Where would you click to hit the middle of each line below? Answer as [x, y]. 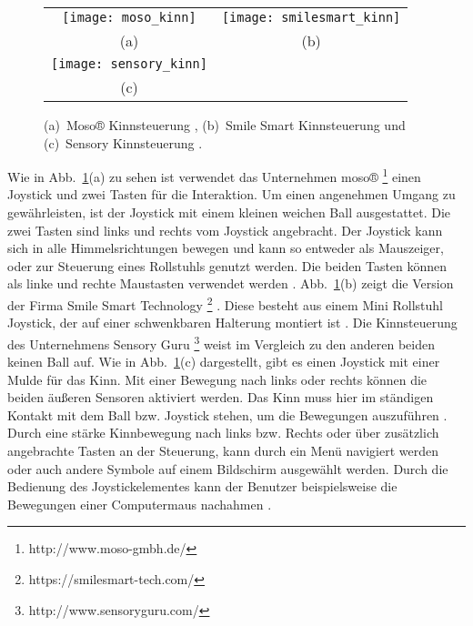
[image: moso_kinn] [129, 17]
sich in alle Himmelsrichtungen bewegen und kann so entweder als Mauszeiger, [226, 248]
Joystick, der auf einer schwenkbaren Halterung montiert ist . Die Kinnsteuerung [232, 323]
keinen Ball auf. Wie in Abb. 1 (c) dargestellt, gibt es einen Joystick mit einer [224, 362]
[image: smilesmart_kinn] [311, 17]
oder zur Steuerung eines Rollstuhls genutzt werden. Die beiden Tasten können [227, 265]
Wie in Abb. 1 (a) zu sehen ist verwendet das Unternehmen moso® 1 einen [214, 175]
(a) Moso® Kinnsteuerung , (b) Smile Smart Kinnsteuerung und [225, 125]
